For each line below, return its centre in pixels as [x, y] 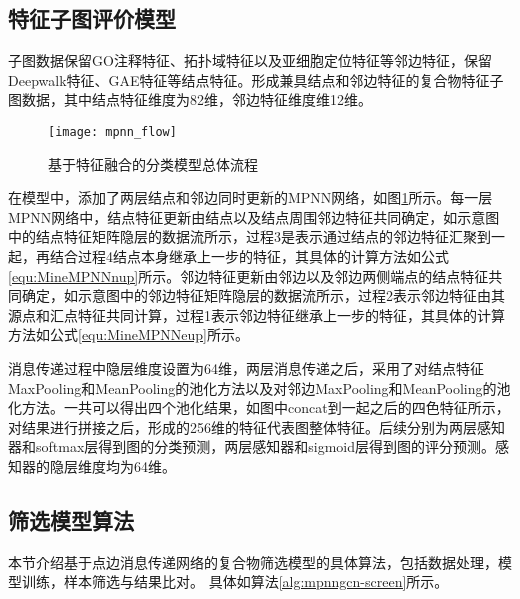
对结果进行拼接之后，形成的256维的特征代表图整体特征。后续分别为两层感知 [256, 426]
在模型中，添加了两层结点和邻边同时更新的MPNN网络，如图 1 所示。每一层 [250, 197]
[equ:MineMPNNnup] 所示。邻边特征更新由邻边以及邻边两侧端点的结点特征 [248, 275]
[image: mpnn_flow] [112, 131]
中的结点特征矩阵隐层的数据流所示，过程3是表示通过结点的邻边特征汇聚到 [249, 236]
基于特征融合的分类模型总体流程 [153, 163]
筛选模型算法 [71, 519]
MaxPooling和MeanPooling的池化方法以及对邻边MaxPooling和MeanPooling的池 [259, 387]
